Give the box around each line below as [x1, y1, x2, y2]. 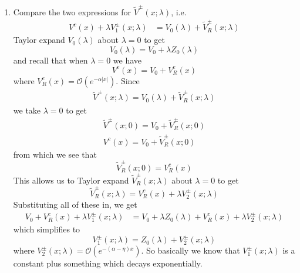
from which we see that [13, 148, 97, 160]
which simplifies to [13, 223, 80, 235]
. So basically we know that [141, 244, 240, 257]
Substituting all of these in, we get [13, 198, 137, 210]
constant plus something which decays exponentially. [13, 257, 203, 269]
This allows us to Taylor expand [13, 174, 129, 186]
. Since [116, 74, 140, 86]
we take [13, 104, 41, 116]
